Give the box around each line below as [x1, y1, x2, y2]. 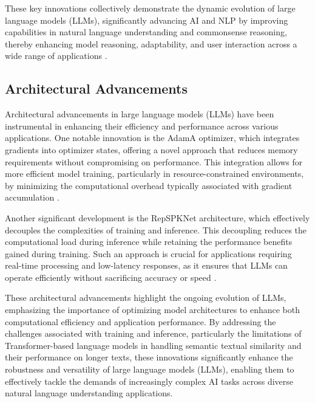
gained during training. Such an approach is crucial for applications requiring [5, 247, 292, 260]
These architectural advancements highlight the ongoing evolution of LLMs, [5, 291, 286, 304]
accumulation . [5, 191, 59, 204]
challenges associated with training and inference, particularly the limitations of [5, 327, 302, 340]
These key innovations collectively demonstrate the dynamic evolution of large [5, 2, 296, 14]
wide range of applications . [5, 49, 107, 62]
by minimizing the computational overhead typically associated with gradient [5, 179, 293, 191]
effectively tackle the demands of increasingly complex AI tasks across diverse [5, 374, 294, 387]
